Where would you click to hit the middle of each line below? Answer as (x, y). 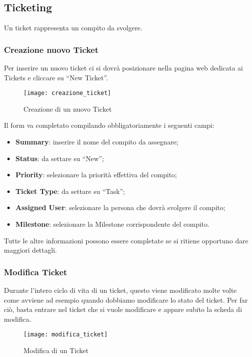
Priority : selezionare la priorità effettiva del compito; (96, 175)
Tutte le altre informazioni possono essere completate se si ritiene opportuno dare (126, 240)
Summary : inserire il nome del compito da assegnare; (97, 142)
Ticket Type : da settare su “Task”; (70, 191)
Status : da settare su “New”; (60, 158)
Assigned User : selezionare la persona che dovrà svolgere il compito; (120, 207)
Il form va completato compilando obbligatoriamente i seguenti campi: (109, 125)
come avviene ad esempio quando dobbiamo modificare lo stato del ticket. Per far (126, 299)
